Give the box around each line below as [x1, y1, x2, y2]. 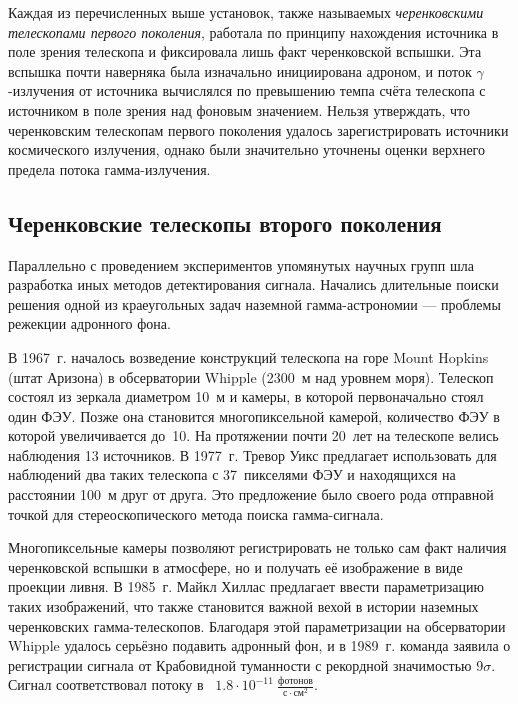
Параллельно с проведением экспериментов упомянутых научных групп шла [8, 254, 474, 275]
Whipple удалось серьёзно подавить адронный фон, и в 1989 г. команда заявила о [8, 635, 511, 656]
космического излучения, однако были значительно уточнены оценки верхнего [8, 139, 485, 160]
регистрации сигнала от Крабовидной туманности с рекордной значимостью [8, 654, 472, 675]
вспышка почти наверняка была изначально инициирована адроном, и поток [8, 60, 472, 81]
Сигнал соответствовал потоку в [8, 674, 204, 695]
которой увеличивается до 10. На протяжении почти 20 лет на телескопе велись [8, 425, 499, 446]
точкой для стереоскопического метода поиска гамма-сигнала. [8, 503, 384, 524]
